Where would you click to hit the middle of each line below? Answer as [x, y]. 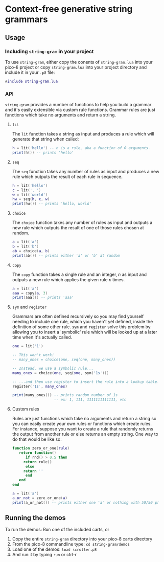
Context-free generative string [69, 9]
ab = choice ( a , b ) [31, 251]
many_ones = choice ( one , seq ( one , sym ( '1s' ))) [60, 373]
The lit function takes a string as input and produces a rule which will [83, 134]
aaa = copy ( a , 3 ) [30, 293]
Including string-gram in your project [49, 51]
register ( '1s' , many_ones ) [40, 386]
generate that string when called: [46, 139]
